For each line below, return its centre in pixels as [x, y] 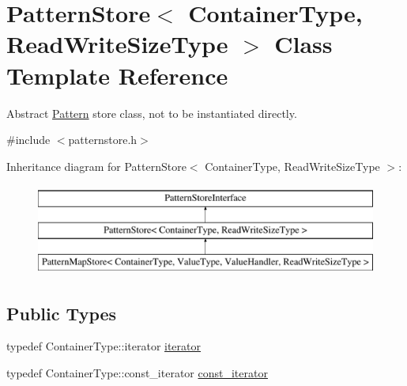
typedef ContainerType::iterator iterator [104, 346]
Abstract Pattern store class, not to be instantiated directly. [152, 113]
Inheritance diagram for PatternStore [96, 166]
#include [28, 140]
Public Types [62, 313]
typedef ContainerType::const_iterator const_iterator [137, 373]
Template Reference [117, 75]
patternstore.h [103, 140]
